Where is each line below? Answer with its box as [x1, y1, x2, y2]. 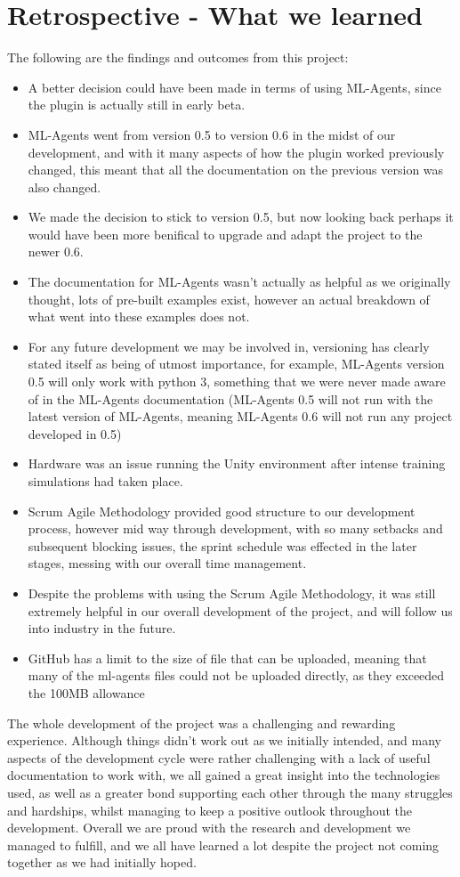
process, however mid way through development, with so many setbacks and [28, 519, 443, 538]
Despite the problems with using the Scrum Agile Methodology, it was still [28, 583, 436, 602]
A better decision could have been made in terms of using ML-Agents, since [28, 77, 441, 96]
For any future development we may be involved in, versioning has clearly [28, 337, 430, 355]
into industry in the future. [28, 619, 176, 637]
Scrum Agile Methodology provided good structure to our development [28, 501, 416, 520]
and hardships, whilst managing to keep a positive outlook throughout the [7, 800, 413, 819]
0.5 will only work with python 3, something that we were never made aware [28, 372, 446, 391]
